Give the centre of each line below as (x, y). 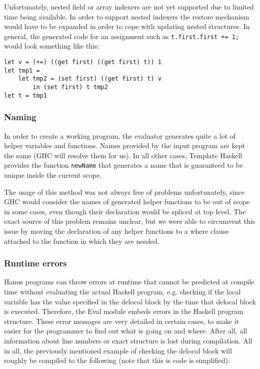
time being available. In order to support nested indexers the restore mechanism (127, 16)
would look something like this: (52, 46)
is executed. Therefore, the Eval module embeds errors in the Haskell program (124, 311)
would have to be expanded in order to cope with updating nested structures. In (127, 26)
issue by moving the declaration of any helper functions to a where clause (116, 231)
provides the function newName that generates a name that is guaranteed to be (123, 165)
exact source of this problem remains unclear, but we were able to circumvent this (130, 221)
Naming (20, 117)
